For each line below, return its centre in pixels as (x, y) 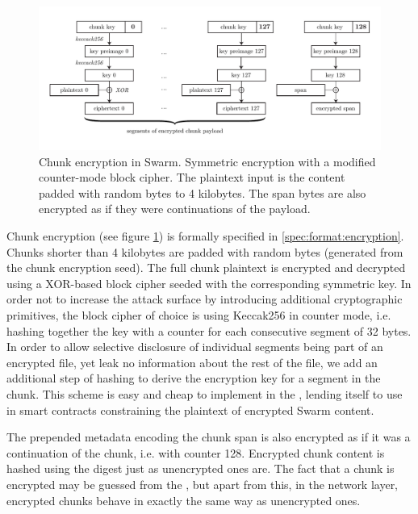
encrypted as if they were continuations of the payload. (175, 209)
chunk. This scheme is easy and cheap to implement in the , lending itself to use (205, 393)
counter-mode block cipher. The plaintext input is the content (192, 177)
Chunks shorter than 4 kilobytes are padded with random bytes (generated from (205, 251)
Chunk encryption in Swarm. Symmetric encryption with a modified (207, 161)
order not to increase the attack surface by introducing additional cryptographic (205, 299)
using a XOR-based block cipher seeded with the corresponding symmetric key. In (209, 283)
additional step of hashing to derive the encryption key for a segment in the (194, 378)
